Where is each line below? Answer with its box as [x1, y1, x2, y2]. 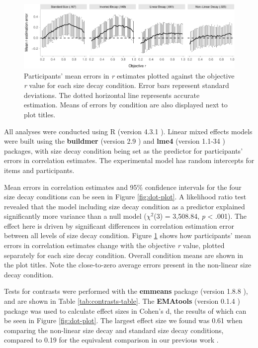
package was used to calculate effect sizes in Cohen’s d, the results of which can [4, 305, 247, 316]
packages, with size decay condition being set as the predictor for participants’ [4, 145, 243, 156]
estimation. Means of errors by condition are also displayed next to [24, 99, 228, 110]
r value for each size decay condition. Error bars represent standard [24, 80, 229, 90]
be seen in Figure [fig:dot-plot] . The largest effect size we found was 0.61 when [4, 315, 243, 326]
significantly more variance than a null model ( [4, 211, 147, 221]
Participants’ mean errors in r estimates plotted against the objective [24, 70, 235, 81]
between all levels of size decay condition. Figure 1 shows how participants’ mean [4, 230, 251, 241]
